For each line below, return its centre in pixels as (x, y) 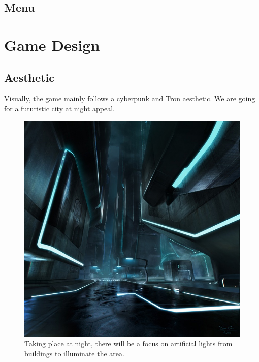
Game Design (52, 44)
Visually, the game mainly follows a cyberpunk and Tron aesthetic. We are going (130, 98)
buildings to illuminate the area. (74, 353)
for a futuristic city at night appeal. (59, 108)
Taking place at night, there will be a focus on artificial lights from (128, 343)
